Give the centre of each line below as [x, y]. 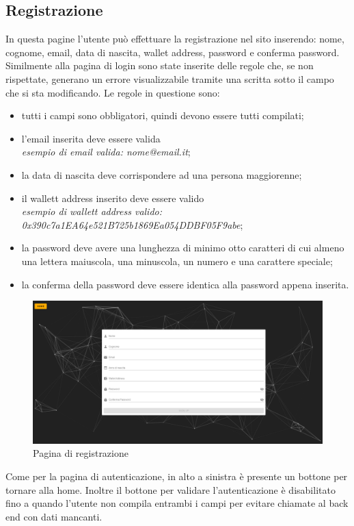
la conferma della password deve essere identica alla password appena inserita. [185, 284]
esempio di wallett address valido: [92, 211]
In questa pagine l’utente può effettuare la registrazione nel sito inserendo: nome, [175, 39]
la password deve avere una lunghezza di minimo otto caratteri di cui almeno [183, 248]
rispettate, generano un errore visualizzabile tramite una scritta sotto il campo [170, 78]
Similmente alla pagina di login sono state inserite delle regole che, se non [160, 65]
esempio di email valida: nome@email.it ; [106, 152]
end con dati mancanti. [54, 516]
